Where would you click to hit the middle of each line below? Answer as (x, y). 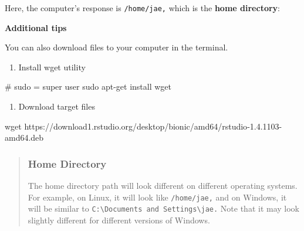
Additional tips (36, 27)
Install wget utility (52, 67)
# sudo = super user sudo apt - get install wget (88, 86)
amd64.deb (24, 137)
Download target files (57, 106)
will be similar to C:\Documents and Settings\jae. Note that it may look (164, 208)
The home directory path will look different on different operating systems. (163, 186)
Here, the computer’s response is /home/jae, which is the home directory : (142, 8)
